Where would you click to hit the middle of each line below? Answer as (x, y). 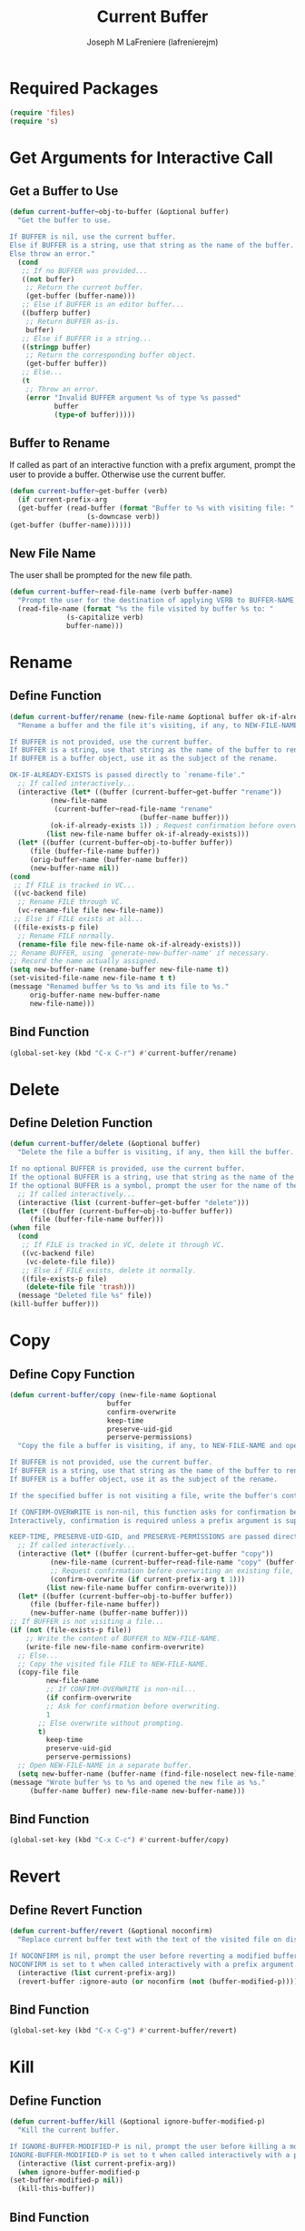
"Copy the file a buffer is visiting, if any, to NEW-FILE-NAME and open (160, 1446)
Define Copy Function (72, 1374)
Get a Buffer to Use (64, 192)
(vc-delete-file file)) (71, 1262)
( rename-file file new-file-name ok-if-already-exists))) (130, 944)
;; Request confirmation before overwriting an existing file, (172, 1571)
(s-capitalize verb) (105, 618)
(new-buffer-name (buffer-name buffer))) (109, 1613)
